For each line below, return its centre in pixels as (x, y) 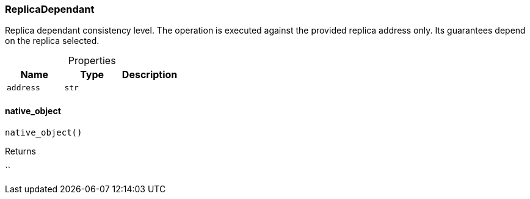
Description (150, 75)
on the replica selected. (52, 41)
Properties (92, 61)
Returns (20, 151)
